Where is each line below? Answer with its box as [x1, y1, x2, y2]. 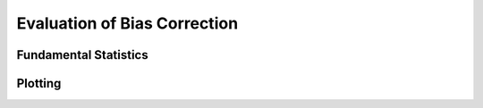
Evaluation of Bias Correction [16, 13, 239, 33]
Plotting [16, 76, 62, 91]
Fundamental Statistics [16, 47, 148, 62]
